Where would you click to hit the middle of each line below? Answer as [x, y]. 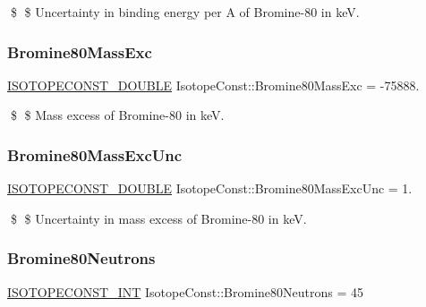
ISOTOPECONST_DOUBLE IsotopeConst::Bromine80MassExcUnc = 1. [210, 188]
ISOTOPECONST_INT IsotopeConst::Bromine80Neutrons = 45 [185, 291]
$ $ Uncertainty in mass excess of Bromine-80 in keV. [158, 218]
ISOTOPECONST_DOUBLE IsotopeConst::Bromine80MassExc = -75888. [213, 85]
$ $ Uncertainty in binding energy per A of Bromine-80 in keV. [185, 12]
